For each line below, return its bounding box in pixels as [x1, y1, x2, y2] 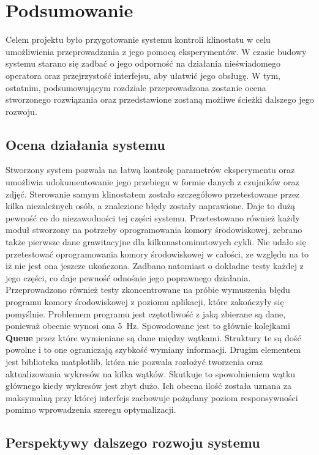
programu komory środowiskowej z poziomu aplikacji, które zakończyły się [6, 295, 284, 308]
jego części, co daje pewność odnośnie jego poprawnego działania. [6, 271, 251, 284]
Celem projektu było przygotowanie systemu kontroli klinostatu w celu [6, 33, 271, 46]
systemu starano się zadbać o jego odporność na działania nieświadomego [6, 57, 280, 70]
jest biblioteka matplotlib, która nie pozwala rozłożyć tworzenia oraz [6, 355, 263, 368]
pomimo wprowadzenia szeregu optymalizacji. [6, 403, 176, 416]
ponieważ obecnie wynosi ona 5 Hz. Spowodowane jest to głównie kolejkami [6, 319, 290, 332]
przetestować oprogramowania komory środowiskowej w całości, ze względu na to [6, 247, 309, 260]
